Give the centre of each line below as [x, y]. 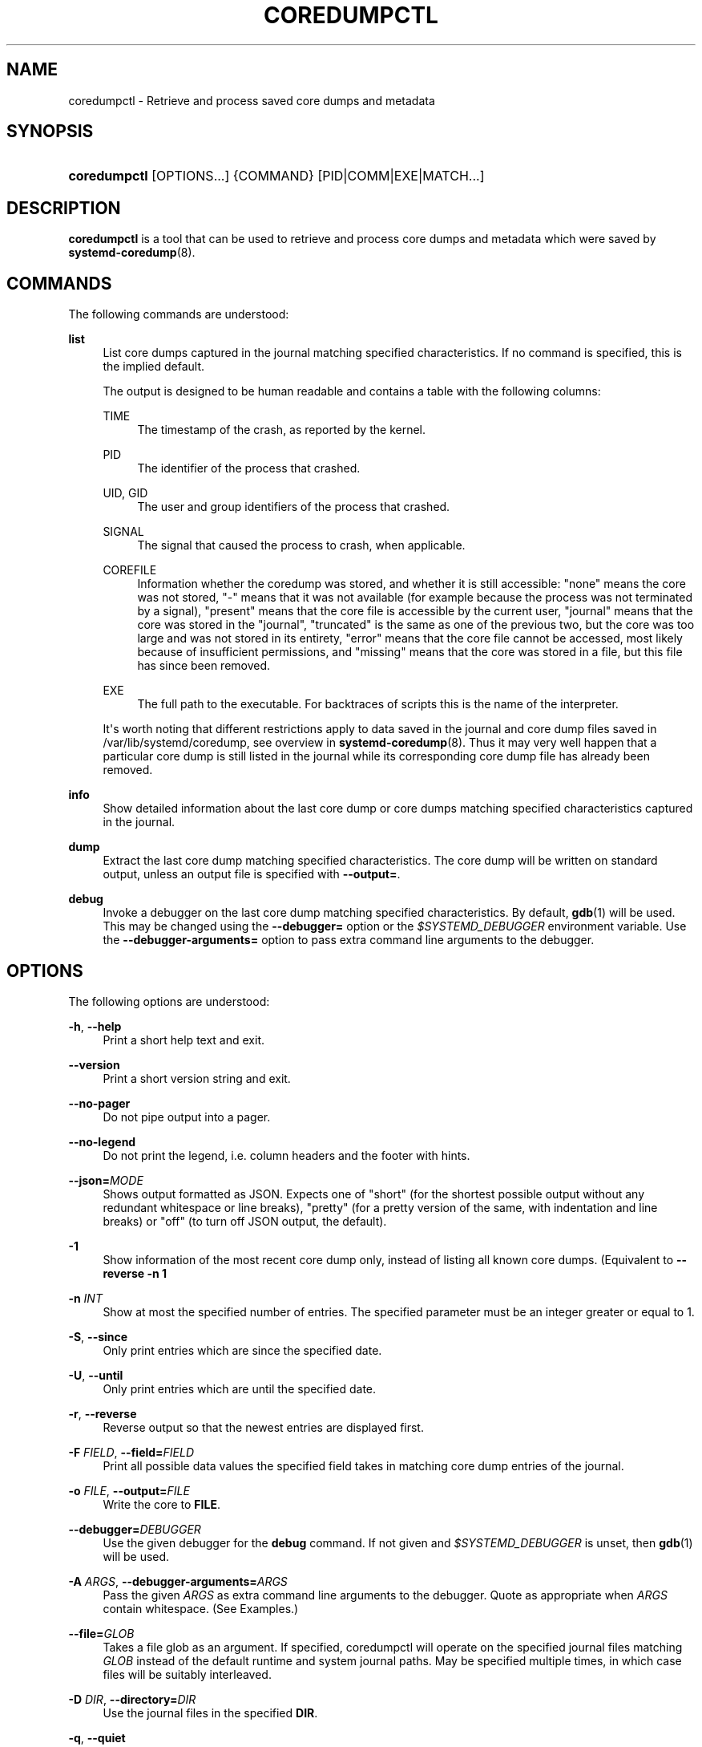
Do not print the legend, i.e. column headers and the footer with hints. [286, 1155]
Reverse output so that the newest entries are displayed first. [263, 1427]
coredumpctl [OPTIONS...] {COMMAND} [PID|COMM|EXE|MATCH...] [276, 176]
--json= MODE [106, 1180]
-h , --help [95, 1026]
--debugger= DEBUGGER [135, 1529]
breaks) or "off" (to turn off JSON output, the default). [245, 1221]
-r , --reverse [103, 1413]
